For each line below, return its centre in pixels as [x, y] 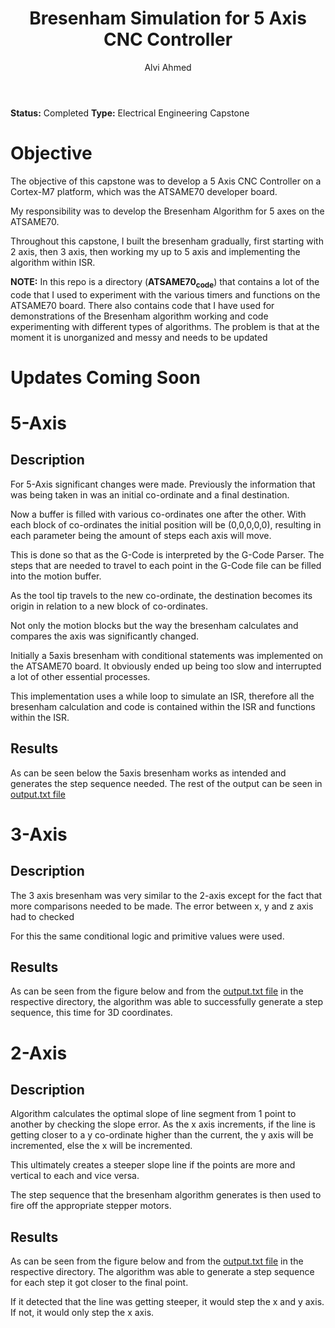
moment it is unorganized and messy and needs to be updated [139, 337]
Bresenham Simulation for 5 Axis [168, 18]
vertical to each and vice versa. [75, 1176]
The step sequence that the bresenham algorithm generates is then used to [166, 1195]
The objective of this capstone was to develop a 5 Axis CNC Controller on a [166, 181]
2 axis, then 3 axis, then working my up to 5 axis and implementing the [155, 251]
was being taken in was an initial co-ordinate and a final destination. [150, 494]
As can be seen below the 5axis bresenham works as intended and [148, 773]
